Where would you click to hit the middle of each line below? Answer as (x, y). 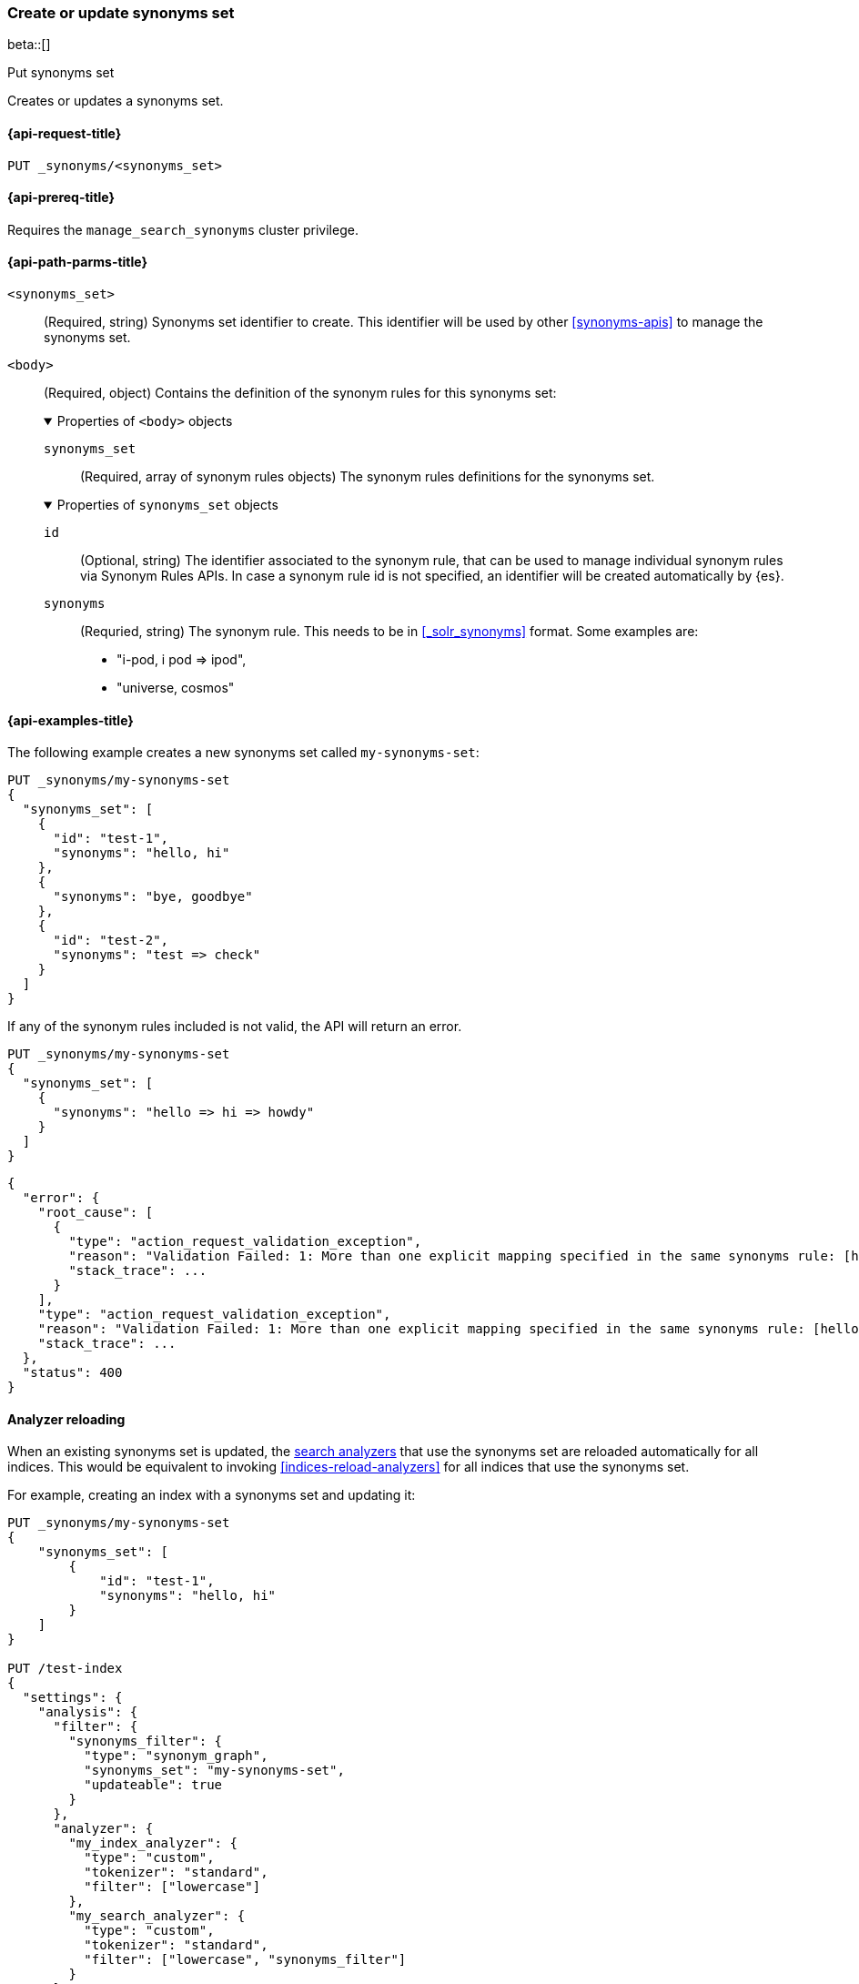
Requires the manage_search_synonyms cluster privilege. (183, 229)
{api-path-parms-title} (78, 262)
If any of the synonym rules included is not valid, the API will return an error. (235, 1027)
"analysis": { (88, 1712)
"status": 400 (72, 1373)
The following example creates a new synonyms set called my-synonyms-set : (243, 753)
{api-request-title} (65, 133)
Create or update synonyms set (121, 13)
